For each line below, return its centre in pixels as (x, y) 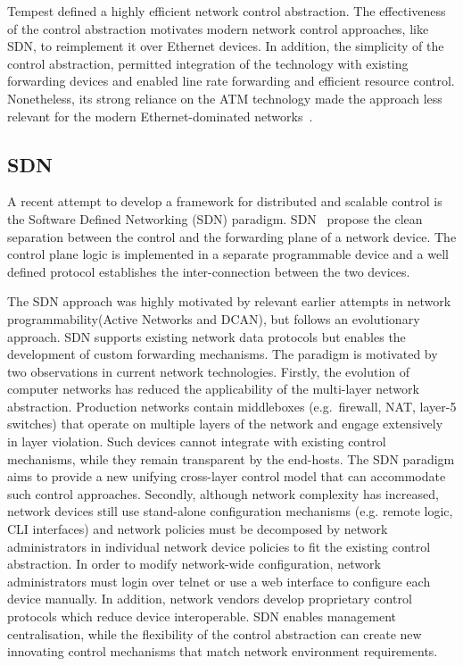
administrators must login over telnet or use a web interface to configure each (219, 581)
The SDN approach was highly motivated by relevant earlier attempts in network (229, 301)
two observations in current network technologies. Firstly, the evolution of (209, 371)
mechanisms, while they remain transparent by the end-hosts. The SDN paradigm (231, 458)
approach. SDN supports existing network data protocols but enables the (207, 336)
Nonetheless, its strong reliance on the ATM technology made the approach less (225, 98)
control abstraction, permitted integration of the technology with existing (208, 63)
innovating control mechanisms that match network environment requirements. (223, 651)
